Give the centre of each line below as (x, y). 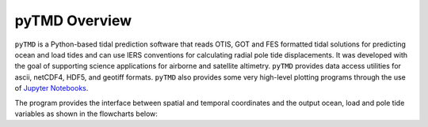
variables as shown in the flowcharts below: (86, 114)
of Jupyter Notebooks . (52, 88)
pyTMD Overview (73, 21)
